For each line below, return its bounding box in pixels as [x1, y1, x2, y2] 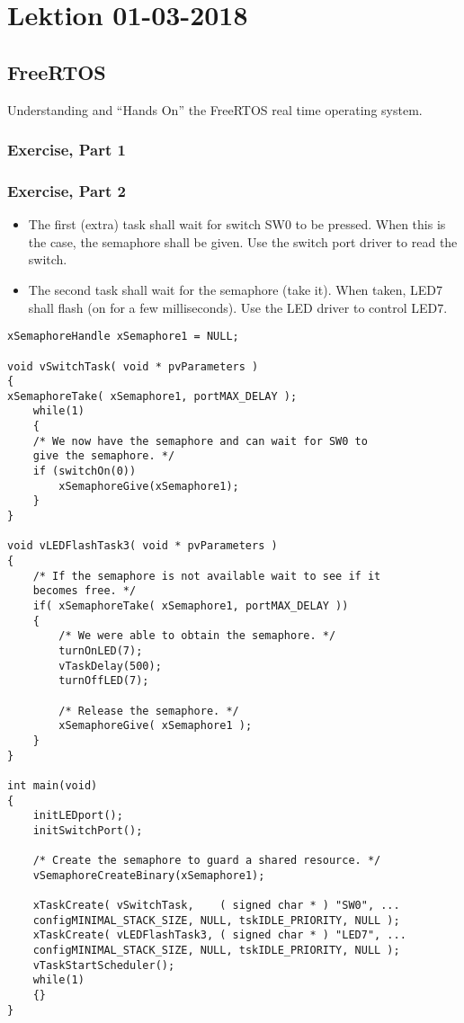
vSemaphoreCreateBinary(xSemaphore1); [32, 868, 265, 882]
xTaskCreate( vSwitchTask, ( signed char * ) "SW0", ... [32, 899, 400, 912]
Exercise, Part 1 [7, 138, 127, 161]
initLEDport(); [32, 809, 123, 823]
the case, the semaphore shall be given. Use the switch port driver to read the [28, 232, 458, 251]
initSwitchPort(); [32, 823, 143, 837]
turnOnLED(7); [58, 644, 143, 657]
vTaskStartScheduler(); [32, 958, 175, 972]
